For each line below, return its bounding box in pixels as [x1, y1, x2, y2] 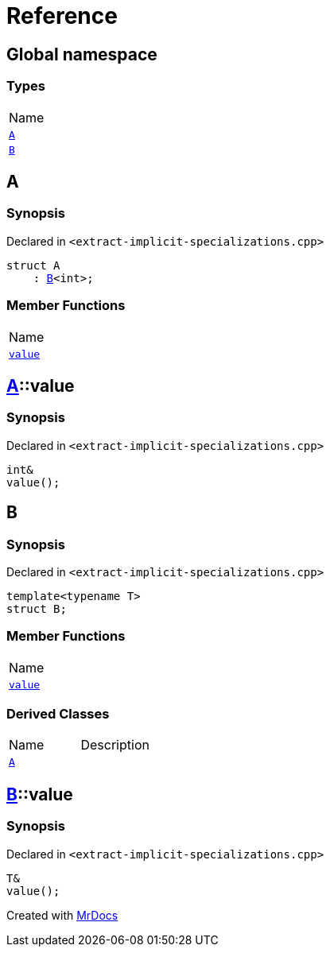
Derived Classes [6, 706, 110, 722]
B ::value [6, 784, 73, 804]
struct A [6, 258, 60, 272]
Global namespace [6, 44, 157, 64]
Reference [6, 2, 118, 29]
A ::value [6, 375, 75, 396]
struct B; [6, 602, 67, 615]
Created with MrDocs [6, 908, 118, 922]
